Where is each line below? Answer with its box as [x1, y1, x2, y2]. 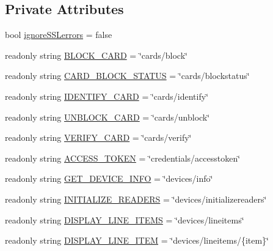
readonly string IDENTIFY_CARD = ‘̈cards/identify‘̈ [5, 89, 209, 102]
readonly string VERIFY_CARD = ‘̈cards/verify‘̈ [5, 131, 192, 144]
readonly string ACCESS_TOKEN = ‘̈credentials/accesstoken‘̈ [5, 151, 241, 164]
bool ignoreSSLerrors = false [5, 28, 112, 41]
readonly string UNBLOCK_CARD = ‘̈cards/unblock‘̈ [5, 110, 210, 123]
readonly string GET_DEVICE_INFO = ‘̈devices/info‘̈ [5, 172, 213, 185]
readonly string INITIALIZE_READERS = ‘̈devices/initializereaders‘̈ [5, 192, 267, 205]
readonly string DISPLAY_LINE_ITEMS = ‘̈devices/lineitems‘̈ [5, 213, 244, 226]
